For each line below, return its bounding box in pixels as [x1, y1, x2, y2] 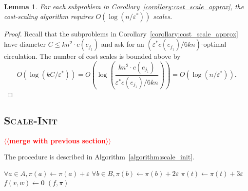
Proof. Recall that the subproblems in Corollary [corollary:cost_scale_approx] [4, 28, 238, 38]
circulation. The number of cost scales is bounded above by [4, 51, 181, 61]
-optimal [201, 39, 227, 49]
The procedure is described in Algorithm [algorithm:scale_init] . [4, 152, 194, 162]
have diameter [4, 39, 46, 49]
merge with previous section [9, 135, 106, 145]
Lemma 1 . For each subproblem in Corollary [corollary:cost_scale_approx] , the [4, 1, 244, 11]
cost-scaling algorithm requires [4, 11, 94, 21]
